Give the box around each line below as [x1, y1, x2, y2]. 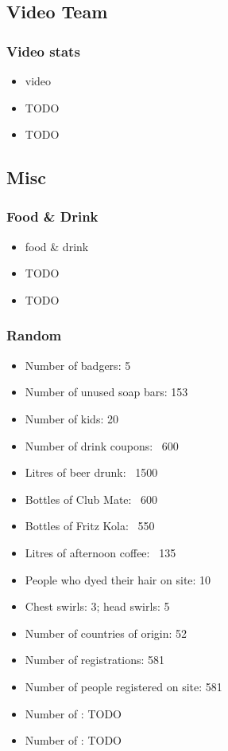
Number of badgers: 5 [25, 356, 131, 373]
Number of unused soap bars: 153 [25, 383, 188, 400]
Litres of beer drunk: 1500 [25, 464, 158, 481]
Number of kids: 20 [25, 410, 118, 427]
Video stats [6, 41, 80, 61]
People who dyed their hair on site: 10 [25, 571, 211, 588]
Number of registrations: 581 [25, 651, 165, 668]
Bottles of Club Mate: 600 [25, 490, 158, 507]
